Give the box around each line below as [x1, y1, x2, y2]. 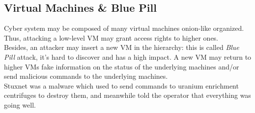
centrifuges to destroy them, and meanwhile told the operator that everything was [4, 90, 251, 100]
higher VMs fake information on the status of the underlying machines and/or [4, 61, 239, 71]
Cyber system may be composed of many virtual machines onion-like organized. [4, 23, 244, 33]
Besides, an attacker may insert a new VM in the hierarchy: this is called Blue [4, 42, 239, 52]
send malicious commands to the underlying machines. [4, 71, 168, 81]
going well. [4, 99, 36, 110]
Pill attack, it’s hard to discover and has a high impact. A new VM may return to [4, 51, 252, 62]
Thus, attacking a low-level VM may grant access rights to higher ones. [4, 32, 219, 43]
